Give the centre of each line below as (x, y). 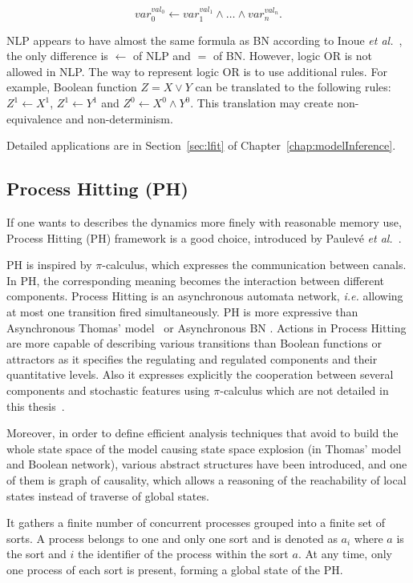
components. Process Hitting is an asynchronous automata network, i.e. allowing (205, 296)
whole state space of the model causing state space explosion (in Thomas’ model (204, 448)
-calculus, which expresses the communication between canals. (254, 265)
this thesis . (36, 406)
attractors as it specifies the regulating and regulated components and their (192, 358)
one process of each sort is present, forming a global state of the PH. (175, 569)
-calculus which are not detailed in (304, 390)
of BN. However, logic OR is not (292, 56)
